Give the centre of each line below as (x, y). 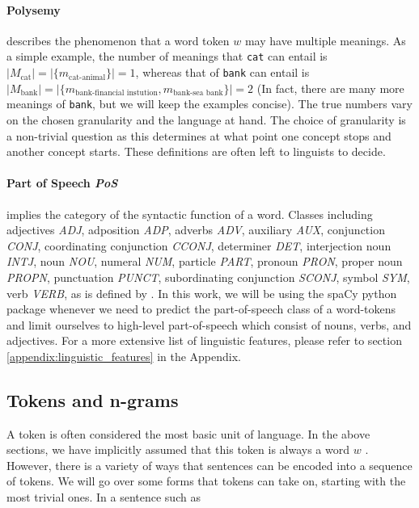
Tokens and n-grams (93, 399)
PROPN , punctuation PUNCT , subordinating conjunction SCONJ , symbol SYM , (208, 277)
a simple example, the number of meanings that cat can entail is (167, 56)
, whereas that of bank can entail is (222, 72)
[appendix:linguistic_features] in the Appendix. (124, 356)
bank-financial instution (116, 93)
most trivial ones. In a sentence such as (104, 497)
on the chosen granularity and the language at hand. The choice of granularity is (206, 119)
